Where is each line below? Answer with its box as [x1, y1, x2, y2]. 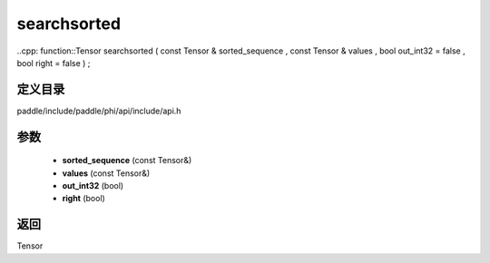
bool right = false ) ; [16, 57, 91, 68]
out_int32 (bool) [62, 180, 124, 191]
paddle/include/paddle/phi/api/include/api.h [16, 105, 181, 116]
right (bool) [62, 193, 106, 204]
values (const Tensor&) [62, 168, 151, 179]
